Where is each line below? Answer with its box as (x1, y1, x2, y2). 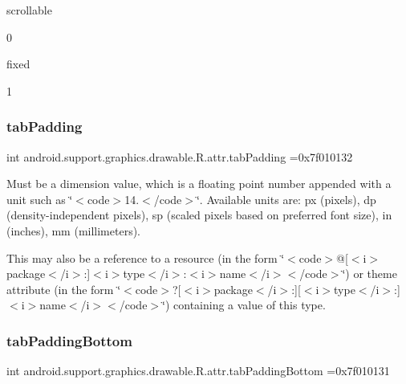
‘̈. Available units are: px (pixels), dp (196, 190, 376, 207)
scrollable (6, 2, 52, 18)
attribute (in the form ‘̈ (6, 280, 121, 297)
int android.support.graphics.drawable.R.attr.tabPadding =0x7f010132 (6, 148, 353, 165)
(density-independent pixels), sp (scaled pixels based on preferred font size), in (6, 206, 392, 223)
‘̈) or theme (342, 265, 397, 282)
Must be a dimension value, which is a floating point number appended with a (6, 175, 392, 192)
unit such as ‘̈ (6, 190, 73, 207)
